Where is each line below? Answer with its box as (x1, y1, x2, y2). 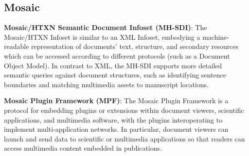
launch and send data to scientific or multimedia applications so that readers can (4, 133, 245, 143)
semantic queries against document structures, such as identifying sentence (4, 70, 226, 80)
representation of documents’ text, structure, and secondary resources (31, 41, 239, 51)
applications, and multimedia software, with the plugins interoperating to (4, 114, 223, 125)
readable (4, 41, 29, 51)
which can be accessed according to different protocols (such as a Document (4, 50, 230, 61)
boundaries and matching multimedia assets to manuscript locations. (4, 79, 209, 89)
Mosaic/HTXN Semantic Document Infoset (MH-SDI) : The (4, 22, 207, 32)
